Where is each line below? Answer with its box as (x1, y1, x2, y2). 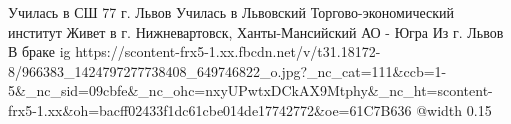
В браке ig (8, 41, 71, 62)
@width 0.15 (416, 99, 492, 120)
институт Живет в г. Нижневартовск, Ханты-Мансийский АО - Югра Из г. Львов (8, 21, 504, 42)
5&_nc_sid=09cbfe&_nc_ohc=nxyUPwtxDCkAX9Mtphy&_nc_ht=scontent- (8, 80, 493, 101)
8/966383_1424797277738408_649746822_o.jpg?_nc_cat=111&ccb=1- (8, 60, 447, 81)
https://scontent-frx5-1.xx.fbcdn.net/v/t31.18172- (75, 41, 381, 62)
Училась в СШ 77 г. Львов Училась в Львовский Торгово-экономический (8, 2, 455, 22)
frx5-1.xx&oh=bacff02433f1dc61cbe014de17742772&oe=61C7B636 (8, 99, 412, 120)
